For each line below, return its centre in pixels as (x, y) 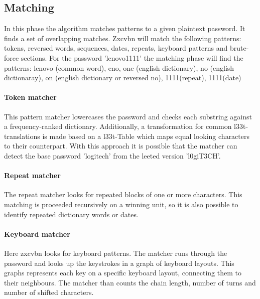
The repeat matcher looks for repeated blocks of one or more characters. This (123, 194)
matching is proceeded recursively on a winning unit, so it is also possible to (121, 204)
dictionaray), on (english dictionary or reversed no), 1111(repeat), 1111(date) (123, 78)
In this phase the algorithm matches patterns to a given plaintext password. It (125, 28)
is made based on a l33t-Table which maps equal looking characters (146, 136)
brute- (239, 48)
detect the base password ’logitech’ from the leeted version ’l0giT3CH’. (112, 155)
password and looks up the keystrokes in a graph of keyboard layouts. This (119, 263)
